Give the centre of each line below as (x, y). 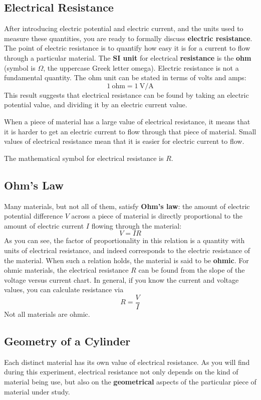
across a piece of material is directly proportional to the (157, 216)
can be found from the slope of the (192, 270)
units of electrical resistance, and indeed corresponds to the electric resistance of (127, 250)
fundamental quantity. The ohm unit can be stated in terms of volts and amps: (125, 77)
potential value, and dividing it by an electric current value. (96, 105)
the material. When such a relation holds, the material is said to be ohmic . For (126, 260)
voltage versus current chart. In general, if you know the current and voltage (121, 279)
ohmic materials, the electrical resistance (66, 270)
